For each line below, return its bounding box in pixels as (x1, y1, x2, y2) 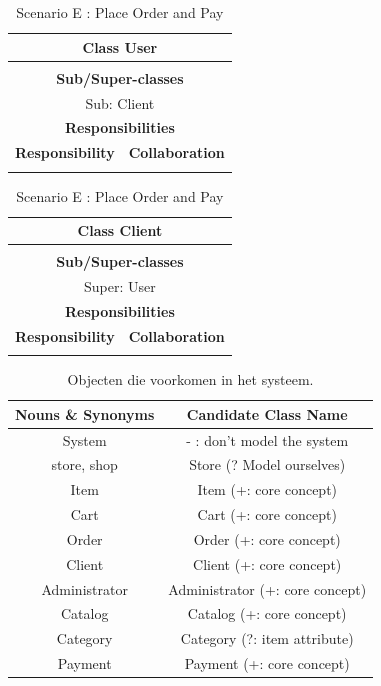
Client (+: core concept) (193, 553, 342, 574)
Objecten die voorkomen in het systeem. (67, 369, 314, 390)
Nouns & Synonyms (15, 403, 155, 424)
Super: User (84, 276, 156, 297)
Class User (82, 36, 158, 57)
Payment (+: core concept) (184, 653, 350, 674)
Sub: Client (85, 92, 155, 113)
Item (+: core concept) (197, 479, 338, 500)
